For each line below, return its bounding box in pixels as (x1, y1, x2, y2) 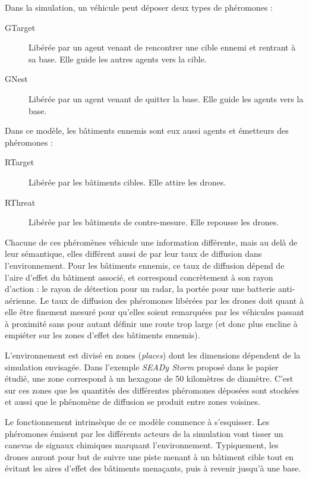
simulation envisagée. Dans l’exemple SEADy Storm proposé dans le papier (5, 360, 279, 373)
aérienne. (5, 294, 37, 306)
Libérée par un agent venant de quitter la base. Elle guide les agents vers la (29, 92, 304, 105)
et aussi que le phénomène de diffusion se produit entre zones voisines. (5, 395, 260, 408)
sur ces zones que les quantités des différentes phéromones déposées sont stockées (5, 383, 299, 396)
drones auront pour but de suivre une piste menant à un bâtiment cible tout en (5, 450, 294, 463)
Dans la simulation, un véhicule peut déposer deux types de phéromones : (5, 1, 273, 13)
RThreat (5, 196, 36, 208)
